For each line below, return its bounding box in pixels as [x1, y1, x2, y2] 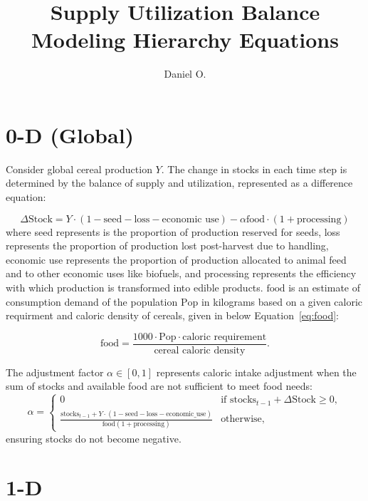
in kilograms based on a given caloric [201, 294, 363, 309]
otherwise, [221, 414, 265, 425]
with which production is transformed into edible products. [6, 280, 263, 294]
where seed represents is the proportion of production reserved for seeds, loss [6, 224, 340, 239]
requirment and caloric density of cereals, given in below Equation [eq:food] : [6, 308, 340, 323]
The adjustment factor [6, 364, 104, 379]
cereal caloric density [154, 345, 246, 356]
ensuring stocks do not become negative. [6, 430, 182, 445]
